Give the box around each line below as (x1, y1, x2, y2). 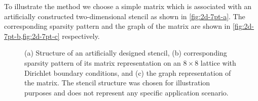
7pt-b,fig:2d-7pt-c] (4, 30, 60, 41)
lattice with (200, 57, 236, 68)
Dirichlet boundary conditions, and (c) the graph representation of (24, 67, 231, 78)
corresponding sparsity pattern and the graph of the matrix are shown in (4, 21, 231, 31)
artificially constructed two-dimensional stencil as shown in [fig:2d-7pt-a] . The (4, 11, 245, 21)
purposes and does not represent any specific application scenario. (24, 87, 229, 97)
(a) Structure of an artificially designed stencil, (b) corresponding (24, 47, 227, 58)
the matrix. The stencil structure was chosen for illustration (24, 77, 210, 88)
